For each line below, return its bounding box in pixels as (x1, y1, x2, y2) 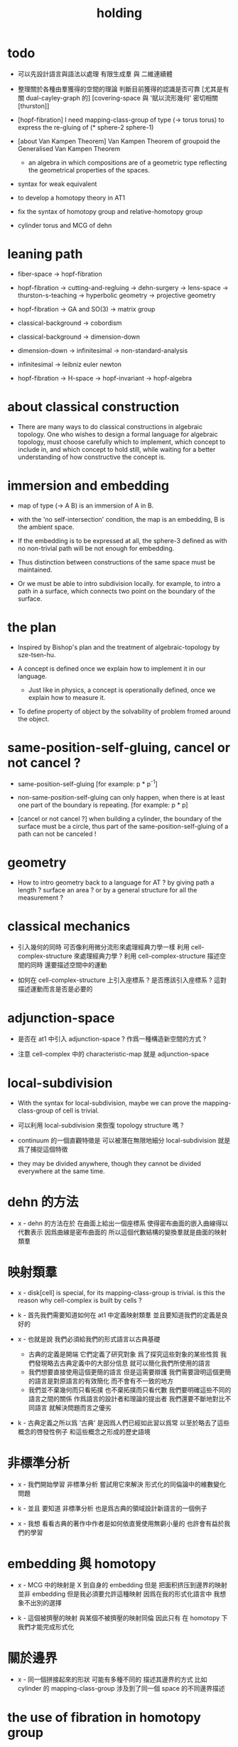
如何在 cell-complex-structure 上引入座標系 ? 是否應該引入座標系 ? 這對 (17, 976, 227, 984)
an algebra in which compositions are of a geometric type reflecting (28, 158, 227, 167)
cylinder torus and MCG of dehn (17, 221, 112, 230)
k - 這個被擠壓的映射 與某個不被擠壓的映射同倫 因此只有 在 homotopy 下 (17, 1613, 228, 1622)
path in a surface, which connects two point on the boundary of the (17, 587, 215, 595)
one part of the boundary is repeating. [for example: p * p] (17, 800, 188, 810)
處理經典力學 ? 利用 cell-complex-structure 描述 (80, 952, 220, 960)
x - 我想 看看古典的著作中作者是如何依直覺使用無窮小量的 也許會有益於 (17, 1519, 225, 1527)
